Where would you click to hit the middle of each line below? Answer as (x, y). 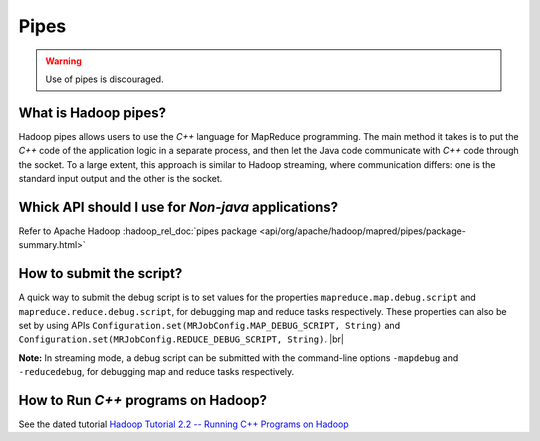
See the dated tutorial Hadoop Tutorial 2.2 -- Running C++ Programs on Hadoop (183, 424)
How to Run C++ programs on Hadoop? (142, 400)
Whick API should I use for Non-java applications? (178, 206)
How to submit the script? (100, 273)
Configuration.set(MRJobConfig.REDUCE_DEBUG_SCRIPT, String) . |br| (181, 339)
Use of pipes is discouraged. (104, 79)
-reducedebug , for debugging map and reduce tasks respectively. (156, 372)
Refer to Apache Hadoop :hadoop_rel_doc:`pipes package (137, 231)
